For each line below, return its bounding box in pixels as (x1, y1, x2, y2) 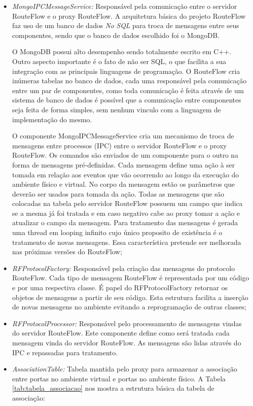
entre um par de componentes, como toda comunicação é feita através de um (12, 85, 244, 95)
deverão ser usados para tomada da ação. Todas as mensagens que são (12, 188, 224, 199)
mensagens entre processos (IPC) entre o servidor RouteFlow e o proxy (12, 140, 227, 150)
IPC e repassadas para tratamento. (12, 347, 118, 357)
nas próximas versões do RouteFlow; (12, 246, 122, 257)
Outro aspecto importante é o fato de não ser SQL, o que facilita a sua (12, 56, 226, 66)
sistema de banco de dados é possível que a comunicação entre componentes (12, 95, 241, 105)
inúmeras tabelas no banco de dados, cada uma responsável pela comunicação (12, 75, 247, 86)
